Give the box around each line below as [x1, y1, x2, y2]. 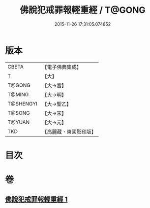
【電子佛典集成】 [42, 64, 82, 70]
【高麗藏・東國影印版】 [42, 128, 97, 135]
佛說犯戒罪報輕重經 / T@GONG [19, 4, 146, 16]
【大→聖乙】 [42, 101, 72, 107]
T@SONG [7, 109, 30, 116]
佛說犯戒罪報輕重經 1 [5, 195, 68, 204]
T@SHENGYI [7, 100, 38, 107]
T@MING [7, 91, 29, 98]
